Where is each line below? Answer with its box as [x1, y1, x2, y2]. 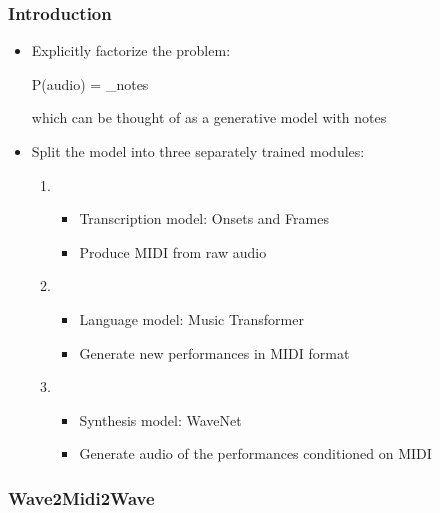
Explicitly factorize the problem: [31, 40, 231, 61]
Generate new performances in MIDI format [79, 342, 350, 363]
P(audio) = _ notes [31, 73, 149, 94]
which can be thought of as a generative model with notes [31, 107, 387, 128]
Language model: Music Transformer [79, 308, 304, 329]
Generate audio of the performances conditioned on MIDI [79, 443, 432, 464]
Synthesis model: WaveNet [79, 409, 242, 430]
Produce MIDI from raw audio [79, 241, 267, 262]
